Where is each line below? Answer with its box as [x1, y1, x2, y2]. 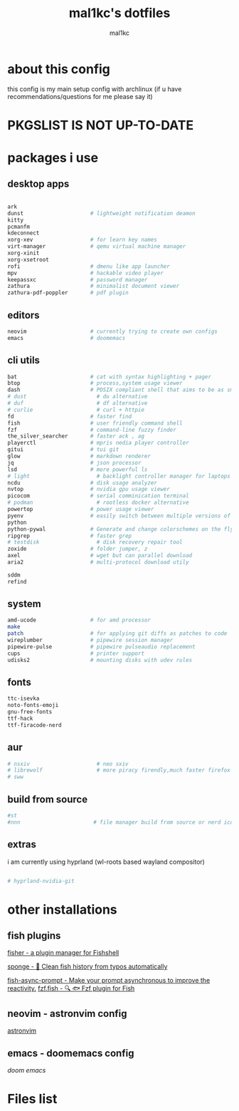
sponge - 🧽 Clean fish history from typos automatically [7, 962, 168, 971]
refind [7, 578, 27, 585]
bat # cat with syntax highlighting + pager [7, 373, 212, 381]
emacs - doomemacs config [7, 1047, 134, 1059]
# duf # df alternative [7, 400, 148, 407]
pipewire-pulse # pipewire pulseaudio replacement [7, 643, 196, 650]
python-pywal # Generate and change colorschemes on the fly [7, 525, 234, 532]
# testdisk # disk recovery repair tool [7, 539, 183, 546]
